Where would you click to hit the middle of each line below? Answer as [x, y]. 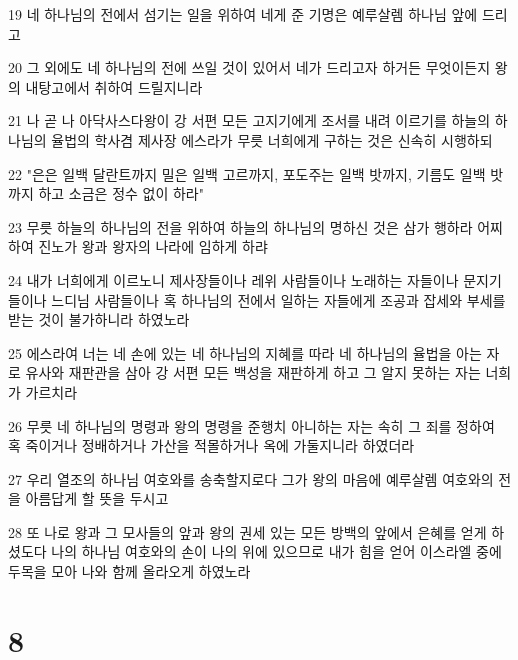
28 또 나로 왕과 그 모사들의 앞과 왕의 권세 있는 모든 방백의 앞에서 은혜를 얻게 [247, 531]
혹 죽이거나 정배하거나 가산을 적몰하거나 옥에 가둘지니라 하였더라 [211, 445]
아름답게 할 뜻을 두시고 [97, 498]
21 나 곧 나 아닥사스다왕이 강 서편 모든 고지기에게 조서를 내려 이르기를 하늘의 [249, 120]
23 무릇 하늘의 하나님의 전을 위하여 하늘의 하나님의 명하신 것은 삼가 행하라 [240, 226]
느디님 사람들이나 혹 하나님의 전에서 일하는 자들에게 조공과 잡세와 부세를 [278, 299]
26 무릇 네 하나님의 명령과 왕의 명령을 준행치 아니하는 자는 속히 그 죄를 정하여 [251, 425]
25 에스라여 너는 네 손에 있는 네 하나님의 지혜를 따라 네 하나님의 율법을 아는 [245, 352]
